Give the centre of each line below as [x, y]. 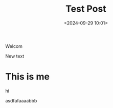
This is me [28, 77]
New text [15, 56]
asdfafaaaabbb [21, 100]
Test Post [86, 9]
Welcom [14, 46]
